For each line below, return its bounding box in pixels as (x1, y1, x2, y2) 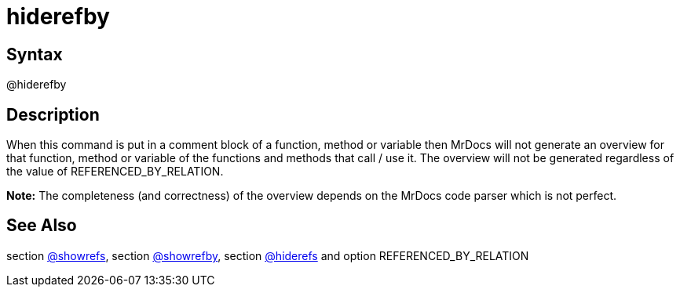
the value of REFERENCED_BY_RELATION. (6, 165, 224, 179)
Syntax (6, 44, 63, 64)
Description (6, 104, 100, 125)
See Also (6, 215, 77, 236)
